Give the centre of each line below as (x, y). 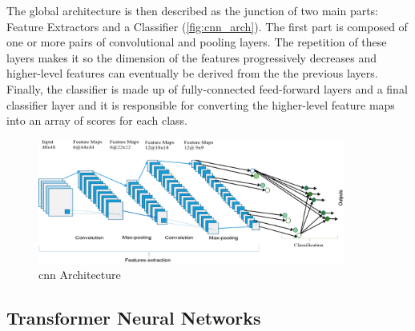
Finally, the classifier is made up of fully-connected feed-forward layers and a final (207, 88)
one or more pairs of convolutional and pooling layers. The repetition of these (197, 42)
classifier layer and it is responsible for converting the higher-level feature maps (201, 104)
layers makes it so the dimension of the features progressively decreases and (192, 57)
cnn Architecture (80, 274)
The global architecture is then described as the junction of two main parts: (193, 10)
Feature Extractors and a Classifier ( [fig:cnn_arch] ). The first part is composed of (207, 26)
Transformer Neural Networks (134, 317)
